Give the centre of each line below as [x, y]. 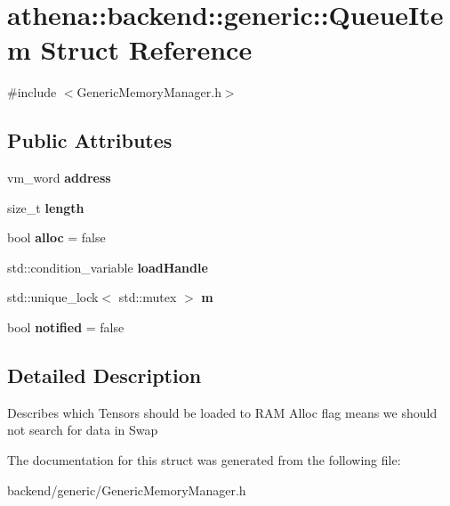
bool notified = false [66, 327]
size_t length [46, 207]
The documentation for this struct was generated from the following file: [204, 460]
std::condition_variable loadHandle [108, 267]
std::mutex [148, 297]
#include [32, 92]
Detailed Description [104, 375]
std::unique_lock [53, 297]
